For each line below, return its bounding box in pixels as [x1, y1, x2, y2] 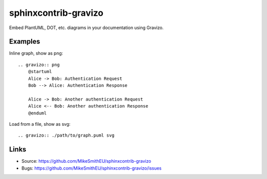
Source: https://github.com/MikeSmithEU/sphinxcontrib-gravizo [21, 158, 151, 164]
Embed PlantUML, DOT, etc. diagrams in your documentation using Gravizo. [9, 25, 164, 31]
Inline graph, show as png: [9, 50, 63, 56]
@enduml [28, 110, 47, 116]
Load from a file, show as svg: [9, 121, 71, 127]
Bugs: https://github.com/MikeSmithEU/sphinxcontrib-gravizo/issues [21, 165, 162, 171]
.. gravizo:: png [18, 62, 60, 68]
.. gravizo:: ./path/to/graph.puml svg [18, 133, 115, 138]
